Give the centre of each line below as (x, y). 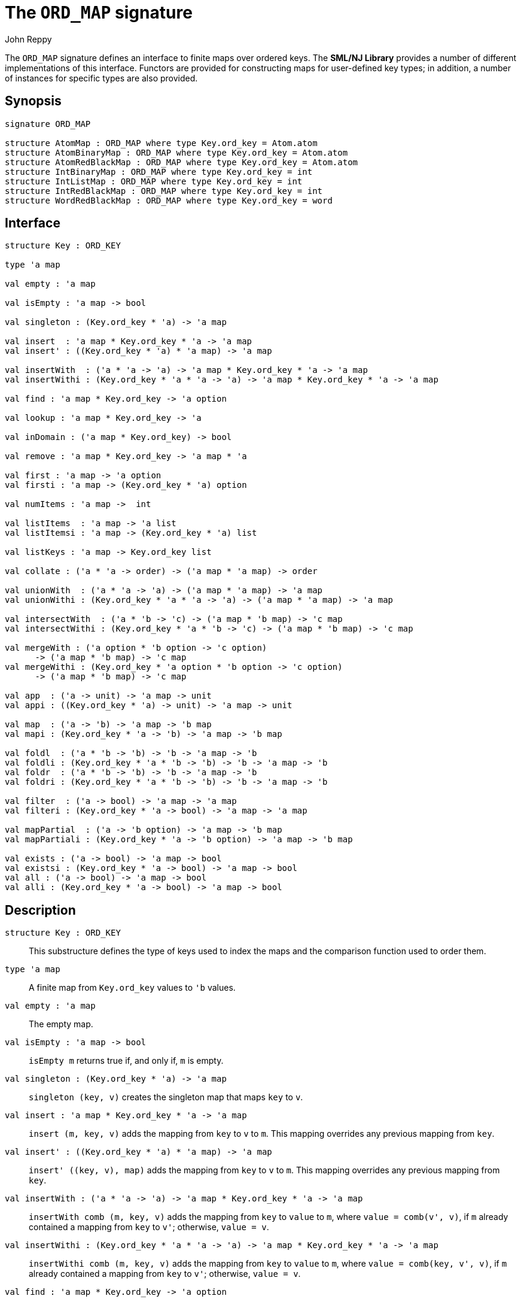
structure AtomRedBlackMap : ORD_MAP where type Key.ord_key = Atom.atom (182, 162)
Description (40, 910)
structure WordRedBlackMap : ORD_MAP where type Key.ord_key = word (169, 200)
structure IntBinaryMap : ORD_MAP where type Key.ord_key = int (159, 172)
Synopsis (33, 101)
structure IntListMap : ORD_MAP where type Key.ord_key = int (154, 181)
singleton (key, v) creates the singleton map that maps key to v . (166, 1097)
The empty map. (61, 1024)
